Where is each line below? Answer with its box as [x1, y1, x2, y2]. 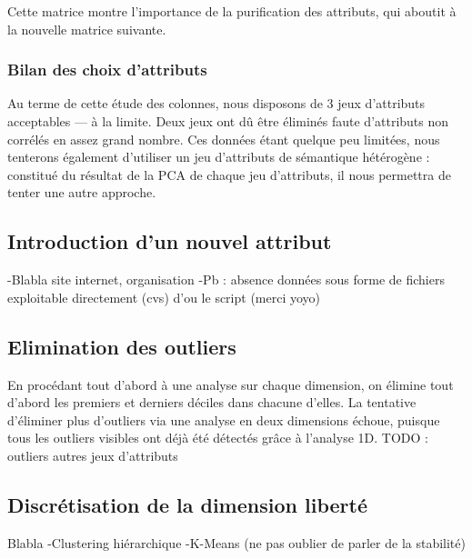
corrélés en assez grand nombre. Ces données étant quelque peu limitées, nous [7, 129, 440, 148]
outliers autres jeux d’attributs [7, 445, 178, 464]
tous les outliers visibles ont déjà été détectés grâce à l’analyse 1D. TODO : [7, 428, 428, 447]
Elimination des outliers [7, 332, 236, 360]
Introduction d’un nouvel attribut [7, 227, 332, 255]
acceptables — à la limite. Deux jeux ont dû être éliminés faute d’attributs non [7, 112, 449, 130]
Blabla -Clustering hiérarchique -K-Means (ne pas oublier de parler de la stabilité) [7, 533, 466, 552]
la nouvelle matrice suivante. [7, 19, 166, 38]
